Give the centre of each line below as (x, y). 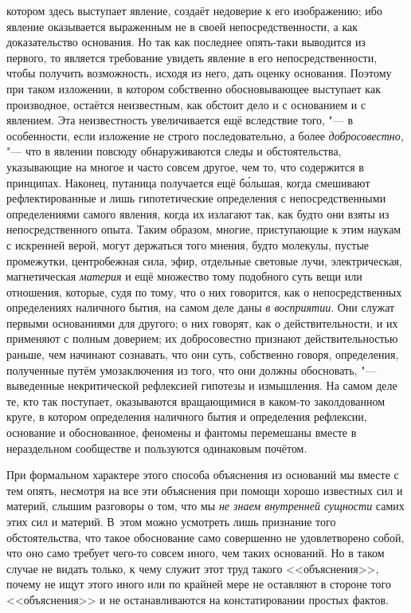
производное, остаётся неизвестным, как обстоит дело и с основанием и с (186, 104)
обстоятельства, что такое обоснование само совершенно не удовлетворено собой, (205, 537)
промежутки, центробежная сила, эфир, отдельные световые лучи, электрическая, (204, 260)
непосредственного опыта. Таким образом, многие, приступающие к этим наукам (204, 229)
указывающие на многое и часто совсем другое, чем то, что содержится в (185, 166)
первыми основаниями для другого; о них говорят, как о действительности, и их (202, 322)
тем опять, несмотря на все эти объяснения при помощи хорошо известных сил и (205, 490)
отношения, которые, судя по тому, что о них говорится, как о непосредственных (204, 291)
